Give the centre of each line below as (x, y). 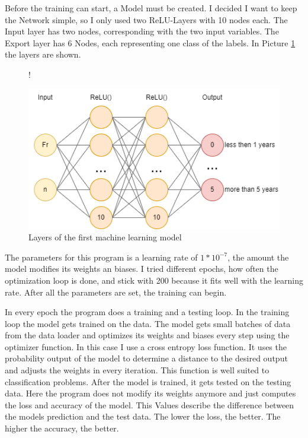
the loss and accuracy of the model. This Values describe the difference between (150, 404)
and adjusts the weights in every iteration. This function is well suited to (137, 370)
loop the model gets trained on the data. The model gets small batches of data (148, 323)
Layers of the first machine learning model (105, 237)
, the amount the (258, 257)
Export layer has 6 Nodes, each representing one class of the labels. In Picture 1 (150, 42)
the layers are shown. (43, 54)
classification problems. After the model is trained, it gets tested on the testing (148, 381)
